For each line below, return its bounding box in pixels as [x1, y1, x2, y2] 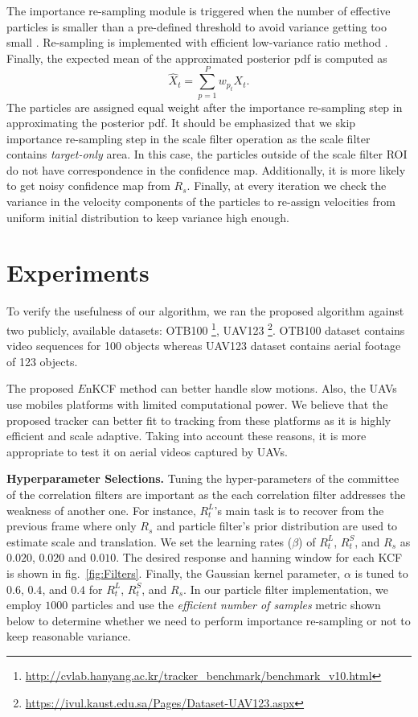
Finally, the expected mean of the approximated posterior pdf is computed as [6, 49, 387, 66]
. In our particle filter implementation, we [183, 580, 388, 597]
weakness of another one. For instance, [6, 501, 196, 518]
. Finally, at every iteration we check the [186, 177, 387, 194]
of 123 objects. [6, 352, 78, 369]
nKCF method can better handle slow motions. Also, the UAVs [85, 380, 397, 397]
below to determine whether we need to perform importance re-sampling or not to [6, 612, 411, 628]
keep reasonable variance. [6, 628, 131, 645]
